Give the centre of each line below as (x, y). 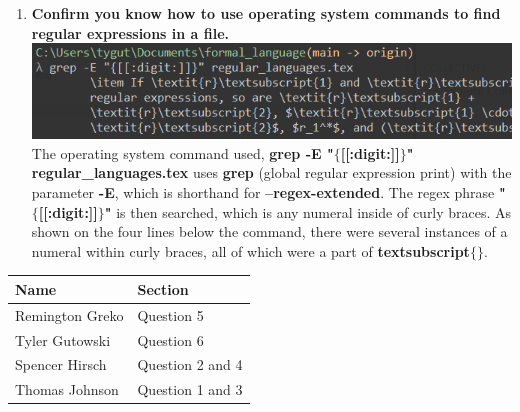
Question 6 (170, 339)
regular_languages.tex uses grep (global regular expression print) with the (271, 172)
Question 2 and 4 (190, 364)
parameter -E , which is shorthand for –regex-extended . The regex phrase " (268, 192)
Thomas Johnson (67, 389)
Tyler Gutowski (63, 339)
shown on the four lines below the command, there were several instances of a (269, 231)
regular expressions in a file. (130, 32)
